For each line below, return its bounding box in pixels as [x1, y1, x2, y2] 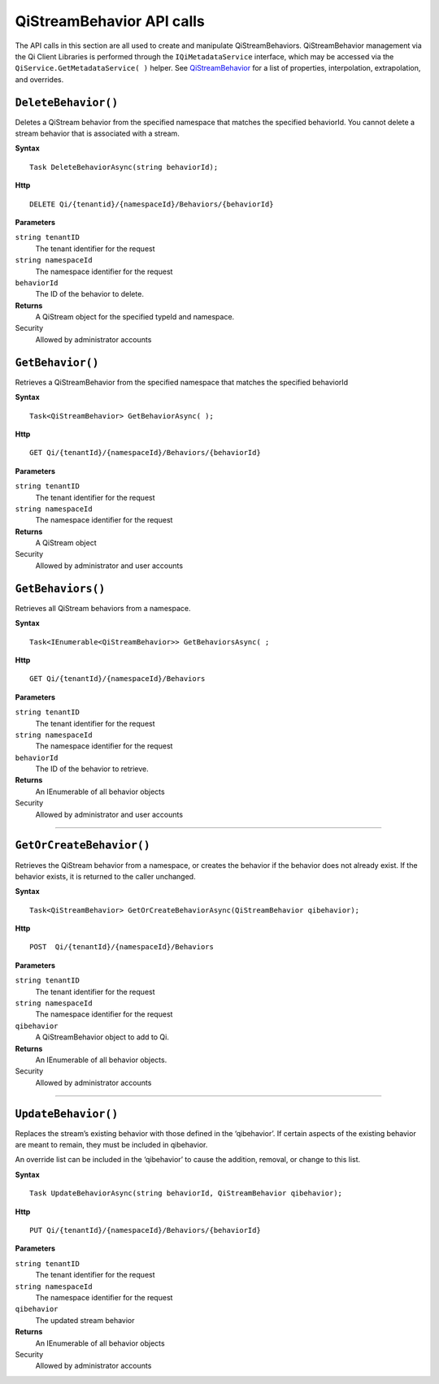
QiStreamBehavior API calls [15, 12, 205, 30]
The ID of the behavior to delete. [35, 289, 144, 299]
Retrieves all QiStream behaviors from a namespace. [15, 603, 191, 613]
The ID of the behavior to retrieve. [35, 764, 150, 774]
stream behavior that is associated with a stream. [15, 128, 180, 138]
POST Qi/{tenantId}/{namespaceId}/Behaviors [29, 943, 215, 952]
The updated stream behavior [35, 1315, 135, 1325]
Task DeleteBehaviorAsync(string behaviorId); [29, 163, 219, 171]
